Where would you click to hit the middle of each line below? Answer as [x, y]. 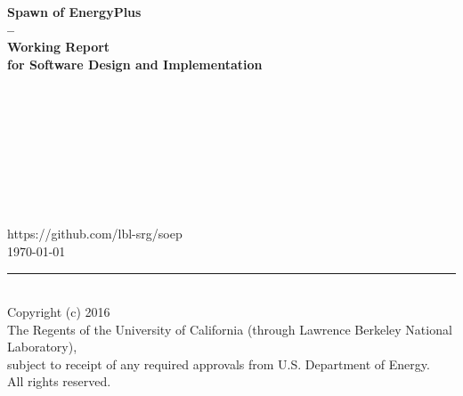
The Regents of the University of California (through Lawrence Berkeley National [230, 329]
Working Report [59, 47]
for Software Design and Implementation [135, 64]
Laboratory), [42, 347]
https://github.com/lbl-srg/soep [95, 234]
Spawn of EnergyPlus [74, 12]
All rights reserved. [59, 381]
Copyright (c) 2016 [59, 312]
